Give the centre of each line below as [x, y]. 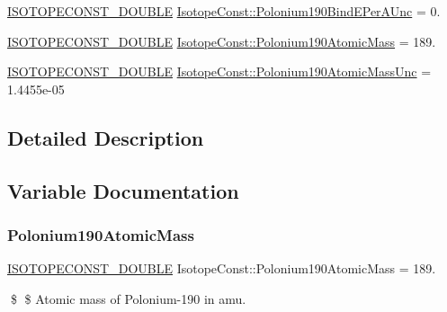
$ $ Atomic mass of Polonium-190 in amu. [128, 298]
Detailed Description [106, 137]
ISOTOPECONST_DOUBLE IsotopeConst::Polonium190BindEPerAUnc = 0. [224, 11]
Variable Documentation [123, 190]
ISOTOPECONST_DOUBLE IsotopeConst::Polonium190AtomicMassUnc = [219, 71]
